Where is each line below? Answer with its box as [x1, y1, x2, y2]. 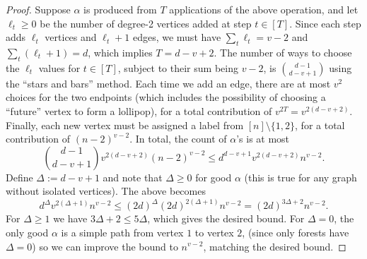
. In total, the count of [129, 131, 227, 146]
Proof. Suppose [6, 2, 71, 16]
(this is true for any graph [244, 169, 357, 184]
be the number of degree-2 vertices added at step [40, 16, 252, 30]
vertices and [45, 30, 97, 44]
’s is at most [236, 131, 290, 146]
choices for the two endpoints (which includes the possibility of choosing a [6, 90, 326, 104]
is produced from [83, 2, 157, 16]
